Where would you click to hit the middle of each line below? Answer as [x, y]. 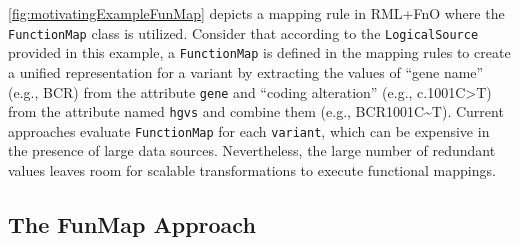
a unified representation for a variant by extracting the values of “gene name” [246, 71]
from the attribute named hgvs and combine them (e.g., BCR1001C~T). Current [256, 111]
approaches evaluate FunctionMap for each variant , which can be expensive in [249, 130]
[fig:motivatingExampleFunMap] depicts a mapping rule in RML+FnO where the [256, 13]
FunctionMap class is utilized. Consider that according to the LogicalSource [243, 32]
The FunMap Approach [132, 224]
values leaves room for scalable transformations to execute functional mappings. [252, 170]
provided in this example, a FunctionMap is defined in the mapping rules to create [259, 52]
